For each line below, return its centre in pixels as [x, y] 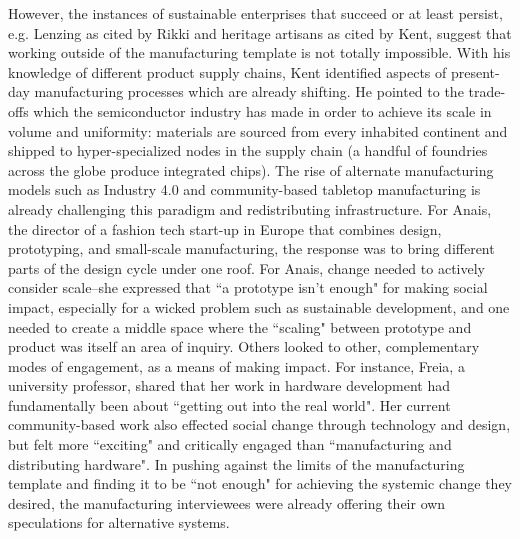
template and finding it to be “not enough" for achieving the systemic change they [260, 483]
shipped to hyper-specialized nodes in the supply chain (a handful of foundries [248, 150]
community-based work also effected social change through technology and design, [259, 424]
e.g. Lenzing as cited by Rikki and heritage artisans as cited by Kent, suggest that [260, 32]
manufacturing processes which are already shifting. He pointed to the [249, 91]
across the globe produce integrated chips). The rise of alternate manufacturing [251, 169]
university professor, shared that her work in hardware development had [229, 385]
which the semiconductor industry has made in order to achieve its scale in [262, 110]
